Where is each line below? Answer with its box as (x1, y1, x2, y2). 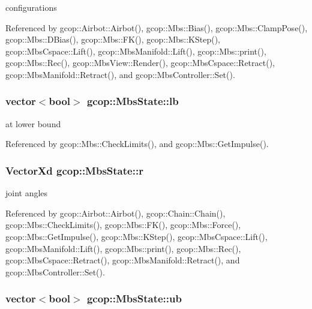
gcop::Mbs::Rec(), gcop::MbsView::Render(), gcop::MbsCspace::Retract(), (5, 56, 275, 69)
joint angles (5, 187, 48, 199)
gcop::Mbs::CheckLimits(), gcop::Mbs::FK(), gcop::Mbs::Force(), (5, 218, 241, 231)
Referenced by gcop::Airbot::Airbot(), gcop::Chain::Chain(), (5, 206, 226, 219)
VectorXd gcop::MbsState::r (5, 163, 143, 178)
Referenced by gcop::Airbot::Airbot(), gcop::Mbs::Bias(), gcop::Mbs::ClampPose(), (5, 21, 308, 34)
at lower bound (5, 117, 61, 130)
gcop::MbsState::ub (86, 291, 182, 306)
